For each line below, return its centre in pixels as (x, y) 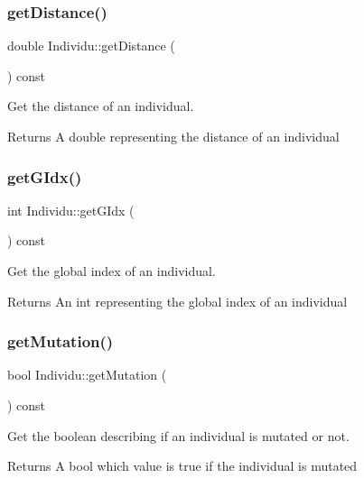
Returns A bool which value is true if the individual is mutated (182, 466)
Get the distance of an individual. (101, 106)
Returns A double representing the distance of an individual (173, 136)
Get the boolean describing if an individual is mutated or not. (178, 435)
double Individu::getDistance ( (91, 46)
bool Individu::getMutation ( (87, 375)
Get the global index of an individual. (112, 271)
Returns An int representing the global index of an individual (177, 301)
